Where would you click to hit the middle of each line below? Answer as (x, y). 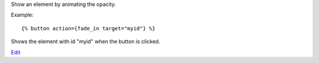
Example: (22, 15)
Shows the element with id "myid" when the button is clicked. (86, 41)
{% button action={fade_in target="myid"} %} (89, 28)
